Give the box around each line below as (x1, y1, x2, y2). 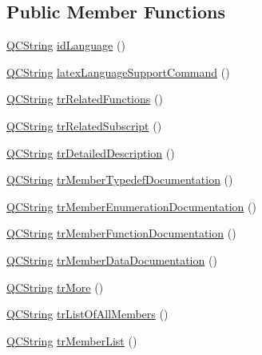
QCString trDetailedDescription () (6, 144, 175, 161)
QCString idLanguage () (6, 37, 125, 54)
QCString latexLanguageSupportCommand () (6, 63, 230, 80)
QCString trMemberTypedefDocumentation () (6, 171, 233, 188)
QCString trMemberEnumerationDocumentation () (6, 197, 256, 214)
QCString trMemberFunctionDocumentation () (6, 225, 236, 241)
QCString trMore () (6, 278, 104, 295)
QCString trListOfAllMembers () (6, 305, 169, 322)
